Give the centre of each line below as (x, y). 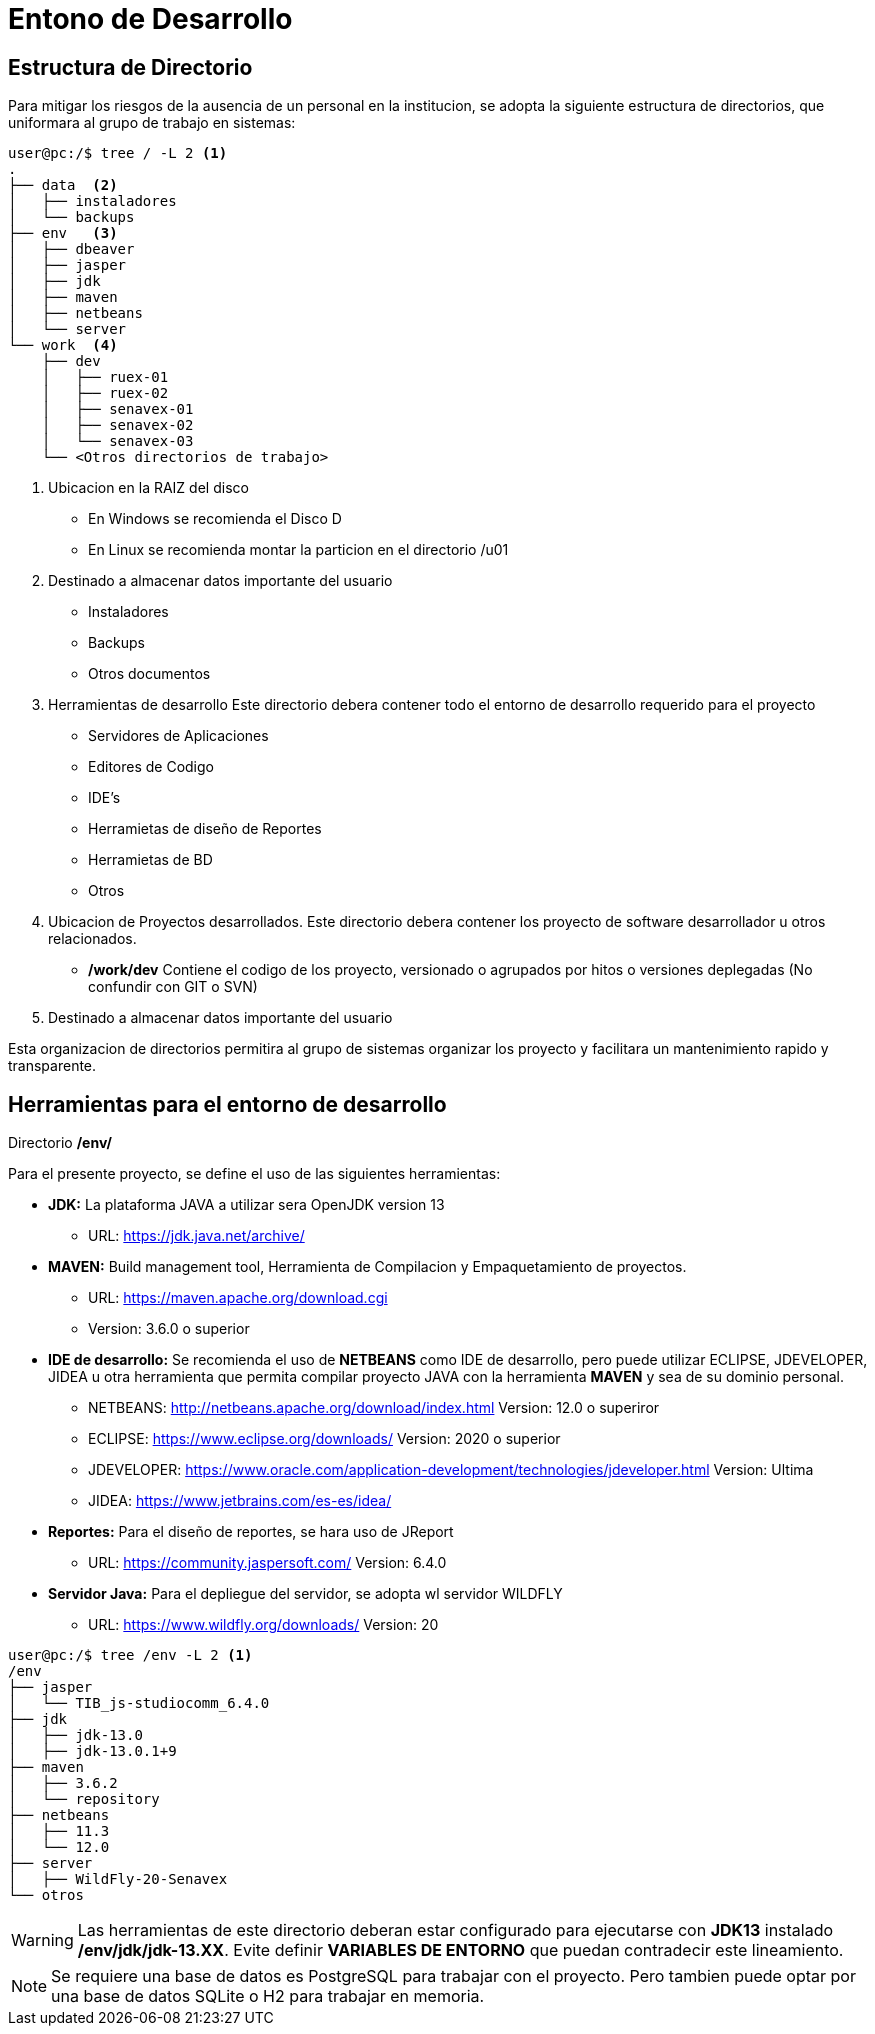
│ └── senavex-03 (117, 441)
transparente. (52, 1066)
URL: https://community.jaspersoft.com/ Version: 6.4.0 (267, 1563)
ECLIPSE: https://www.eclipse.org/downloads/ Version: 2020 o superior (324, 1439)
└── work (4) (63, 345)
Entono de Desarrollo (150, 19)
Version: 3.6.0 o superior (169, 1329)
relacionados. (92, 939)
